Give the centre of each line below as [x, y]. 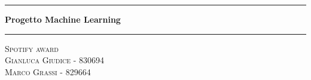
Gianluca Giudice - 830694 [55, 60]
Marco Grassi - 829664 [48, 71]
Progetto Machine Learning [63, 19]
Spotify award [32, 48]
